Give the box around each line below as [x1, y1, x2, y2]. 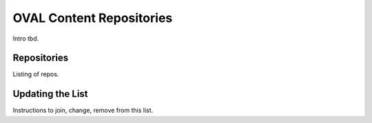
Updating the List [12, 88, 89, 100]
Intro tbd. [12, 34, 39, 43]
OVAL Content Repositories [12, 10, 173, 25]
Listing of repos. [12, 70, 59, 78]
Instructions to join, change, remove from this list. [12, 107, 154, 115]
